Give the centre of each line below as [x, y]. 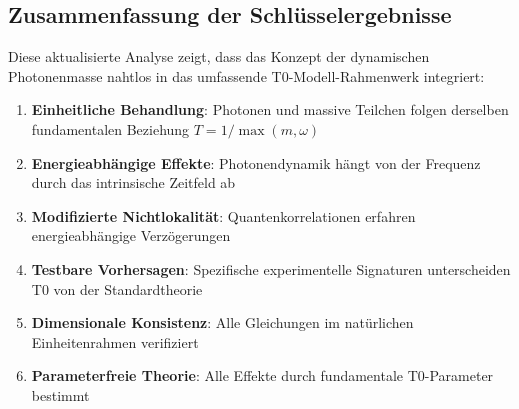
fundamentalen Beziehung [110, 128]
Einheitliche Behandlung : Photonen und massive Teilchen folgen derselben [270, 109]
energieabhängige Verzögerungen [131, 235]
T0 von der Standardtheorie [117, 288]
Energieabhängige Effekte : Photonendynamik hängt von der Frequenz [256, 162]
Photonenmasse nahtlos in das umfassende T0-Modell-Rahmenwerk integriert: [246, 75]
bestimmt [60, 394]
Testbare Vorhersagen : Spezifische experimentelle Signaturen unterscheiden [271, 268]
